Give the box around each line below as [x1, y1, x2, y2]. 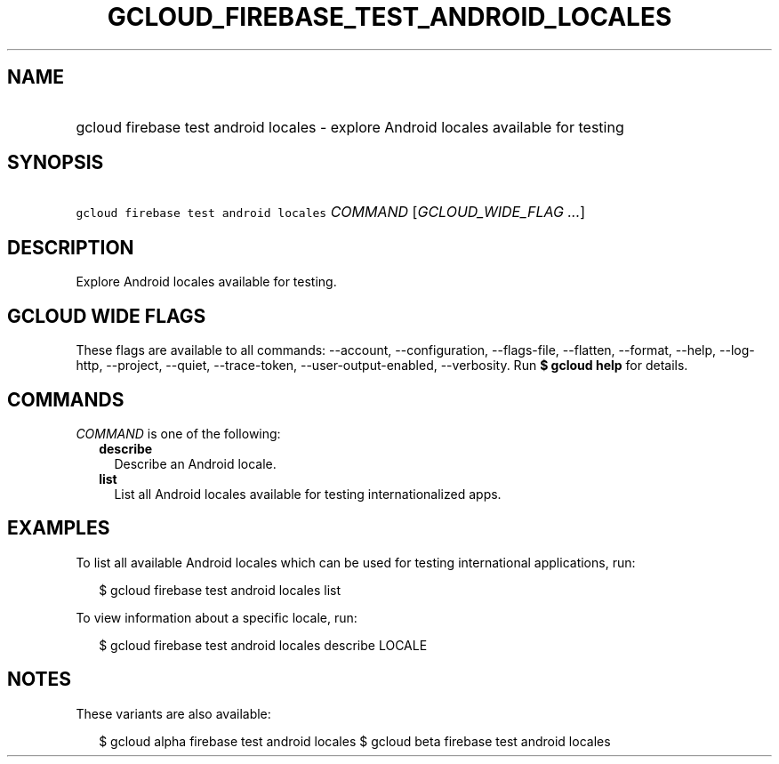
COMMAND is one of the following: [76, 425, 281, 441]
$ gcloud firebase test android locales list [99, 582, 341, 598]
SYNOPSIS [7, 151, 104, 174]
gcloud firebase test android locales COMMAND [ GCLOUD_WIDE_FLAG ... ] [76, 203, 586, 221]
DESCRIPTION [7, 236, 134, 259]
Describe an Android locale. [114, 455, 277, 471]
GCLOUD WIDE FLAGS [7, 304, 206, 327]
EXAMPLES [7, 517, 110, 540]
